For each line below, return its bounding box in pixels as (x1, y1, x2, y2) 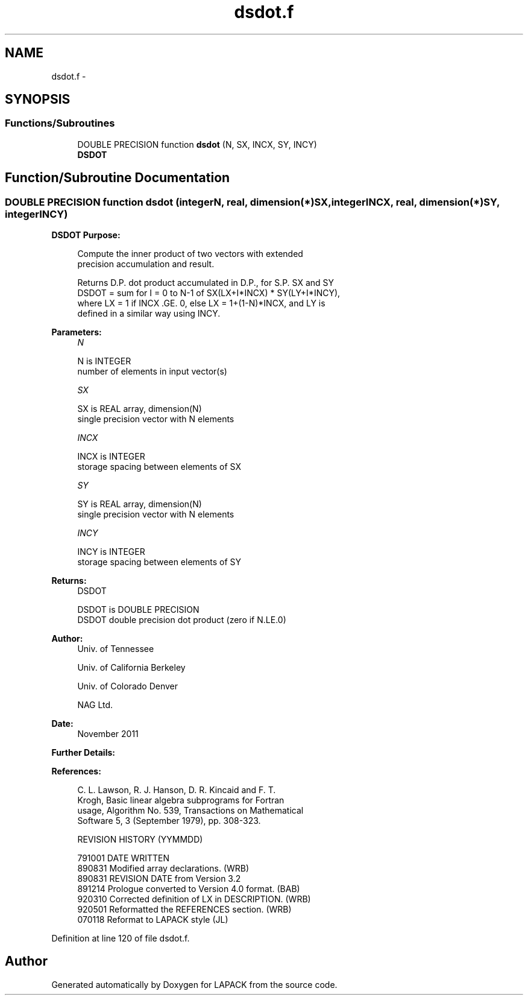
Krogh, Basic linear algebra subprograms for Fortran (77, 795, 284, 806)
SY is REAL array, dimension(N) (77, 499, 202, 510)
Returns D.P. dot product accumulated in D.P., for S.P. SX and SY (77, 277, 335, 288)
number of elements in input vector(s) (77, 366, 227, 377)
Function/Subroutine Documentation (5, 170, 230, 186)
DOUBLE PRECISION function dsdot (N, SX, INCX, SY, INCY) (77, 139, 317, 150)
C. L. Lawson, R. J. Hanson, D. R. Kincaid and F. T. (77, 785, 276, 796)
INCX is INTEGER (77, 451, 145, 462)
